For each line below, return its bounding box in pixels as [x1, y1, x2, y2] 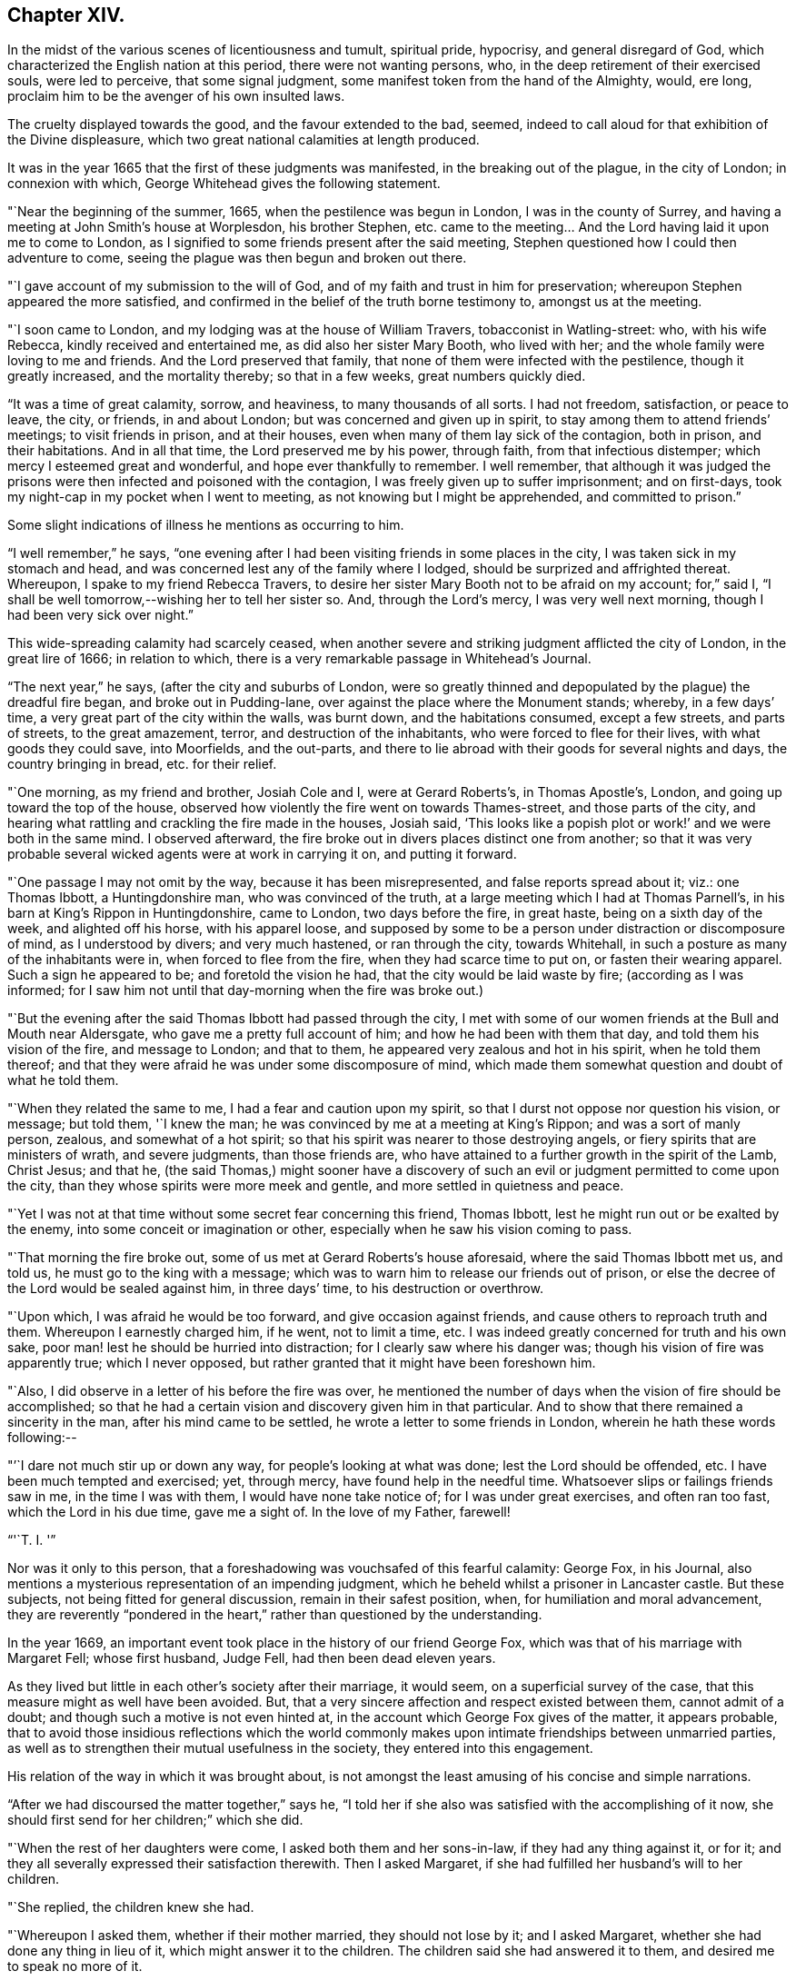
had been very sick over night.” [7, 607, 194, 623]
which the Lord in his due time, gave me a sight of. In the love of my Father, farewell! [7, 1504, 511, 1520]
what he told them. [7, 1072, 119, 1089]
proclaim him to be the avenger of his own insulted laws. [7, 88, 345, 105]
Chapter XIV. [7, 4, 125, 26]
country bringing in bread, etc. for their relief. [7, 756, 277, 772]
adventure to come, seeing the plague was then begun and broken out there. [7, 250, 467, 266]
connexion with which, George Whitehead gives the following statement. [7, 175, 441, 192]
